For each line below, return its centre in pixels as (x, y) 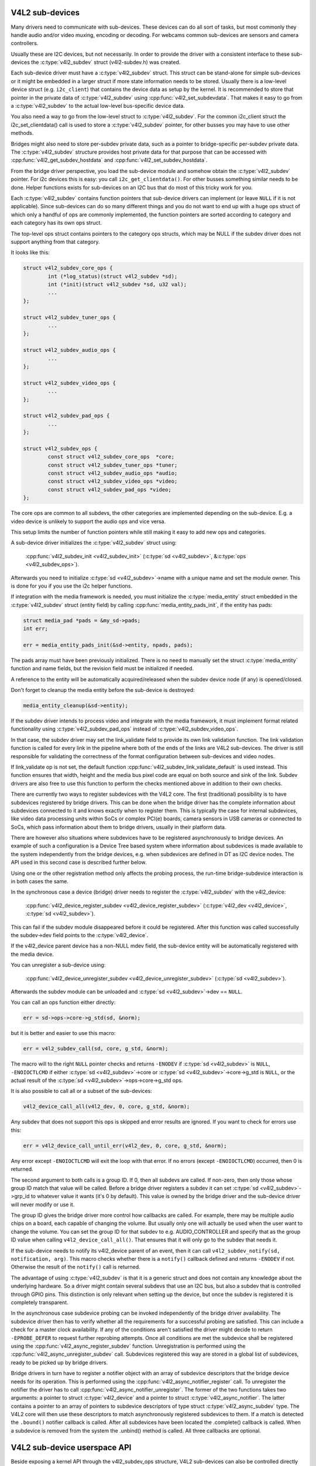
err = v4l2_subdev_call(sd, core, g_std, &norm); (96, 1049)
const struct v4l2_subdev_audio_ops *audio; (113, 473)
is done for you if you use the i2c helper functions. (72, 586)
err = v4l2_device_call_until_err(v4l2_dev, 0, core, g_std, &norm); (125, 1146)
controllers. (25, 43)
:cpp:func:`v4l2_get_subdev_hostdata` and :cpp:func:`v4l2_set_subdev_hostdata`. (109, 160)
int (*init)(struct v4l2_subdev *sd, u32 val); (117, 285)
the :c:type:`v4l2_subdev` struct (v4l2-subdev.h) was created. (106, 62)
